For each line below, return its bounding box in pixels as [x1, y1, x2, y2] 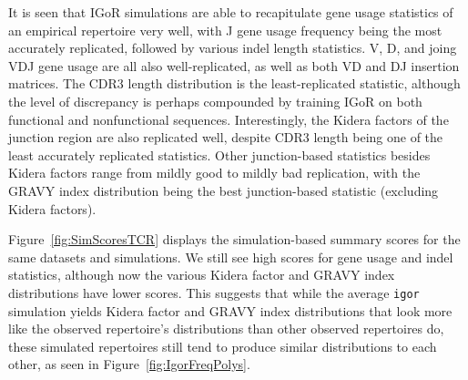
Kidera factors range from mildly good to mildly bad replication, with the [8, 163, 421, 182]
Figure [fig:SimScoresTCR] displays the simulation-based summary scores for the [8, 230, 461, 249]
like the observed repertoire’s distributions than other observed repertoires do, [8, 319, 444, 338]
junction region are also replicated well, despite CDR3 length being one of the [8, 128, 443, 147]
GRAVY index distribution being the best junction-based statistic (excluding [8, 180, 439, 200]
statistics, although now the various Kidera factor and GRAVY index [8, 265, 395, 284]
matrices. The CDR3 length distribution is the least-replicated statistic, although [8, 74, 461, 93]
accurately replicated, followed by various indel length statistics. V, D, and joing [8, 38, 457, 57]
